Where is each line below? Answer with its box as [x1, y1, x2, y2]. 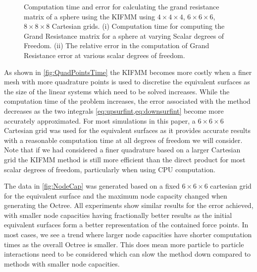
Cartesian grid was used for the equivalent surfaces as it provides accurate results [4, 125, 251, 136]
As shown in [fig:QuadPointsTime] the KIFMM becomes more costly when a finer [4, 67, 252, 77]
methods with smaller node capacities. [4, 258, 120, 269]
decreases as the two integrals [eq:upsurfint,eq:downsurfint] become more [4, 105, 224, 116]
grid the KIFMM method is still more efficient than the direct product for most [4, 154, 246, 164]
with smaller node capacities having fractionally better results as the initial [4, 209, 232, 220]
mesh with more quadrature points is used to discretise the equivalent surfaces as [4, 76, 250, 87]
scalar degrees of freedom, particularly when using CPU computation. [4, 164, 215, 174]
